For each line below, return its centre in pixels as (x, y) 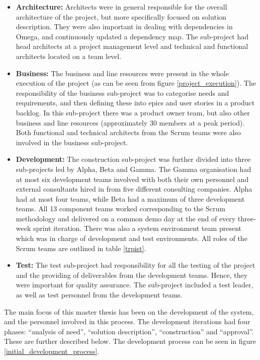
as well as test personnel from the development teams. (99, 295)
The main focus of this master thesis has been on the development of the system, (129, 311)
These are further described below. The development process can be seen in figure (130, 341)
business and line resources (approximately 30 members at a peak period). (130, 122)
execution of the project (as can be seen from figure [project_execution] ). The (136, 83)
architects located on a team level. (69, 56)
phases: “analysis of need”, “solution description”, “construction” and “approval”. (129, 331)
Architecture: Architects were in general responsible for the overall (121, 7)
